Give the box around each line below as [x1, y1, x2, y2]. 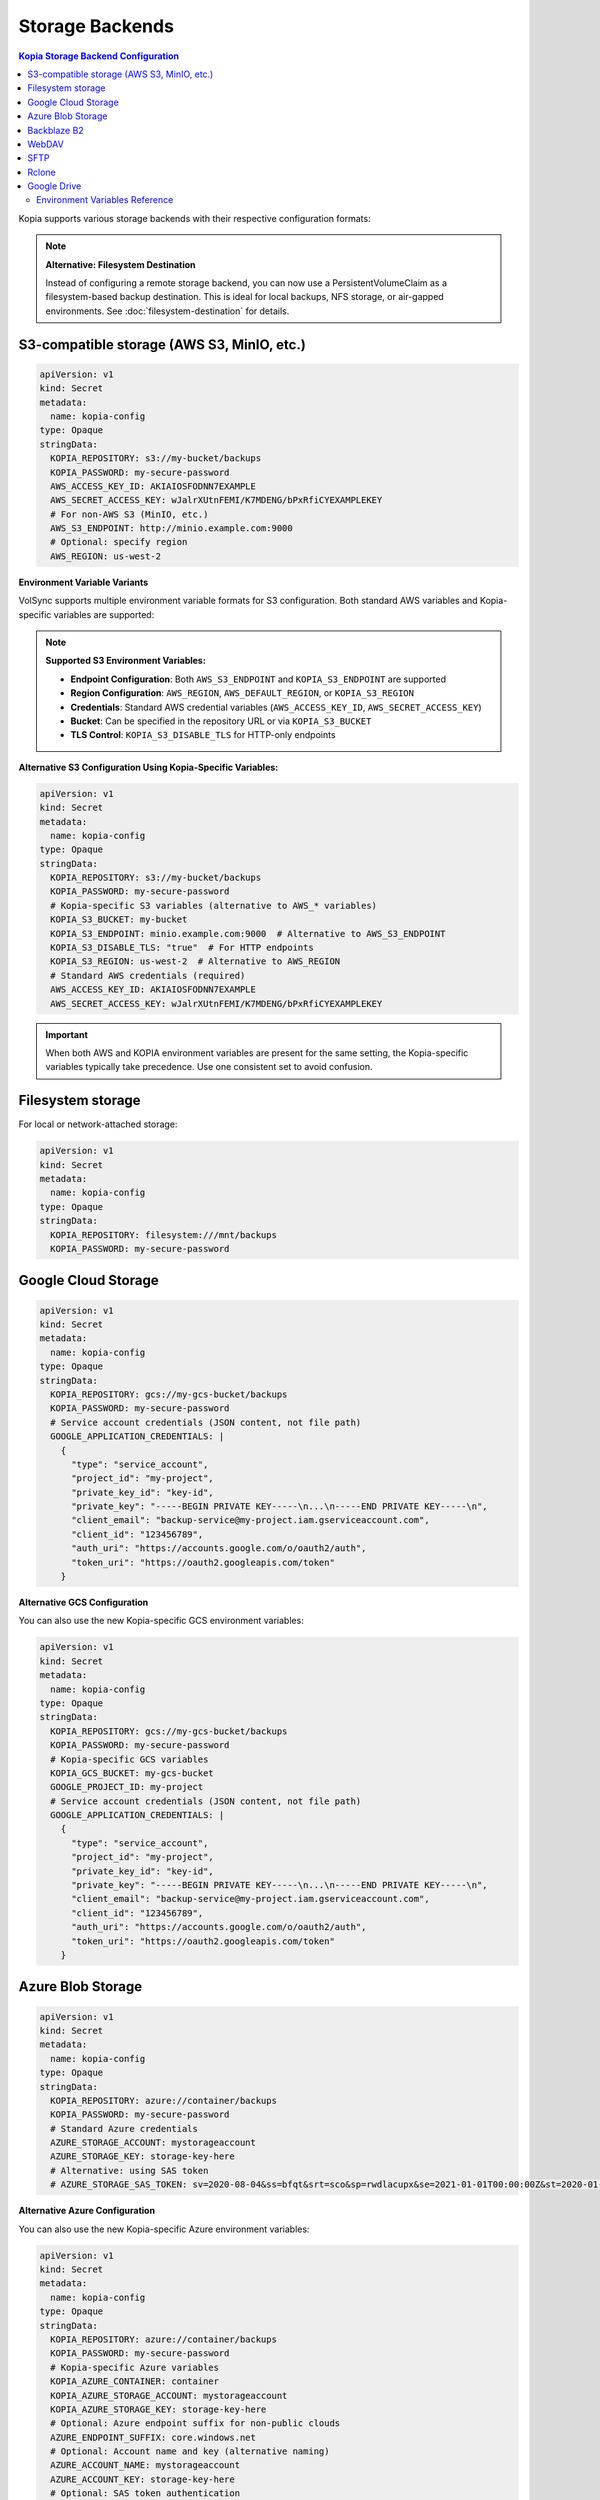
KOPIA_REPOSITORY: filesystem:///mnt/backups [50, 1229, 277, 1240]
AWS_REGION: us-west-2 [50, 550, 162, 562]
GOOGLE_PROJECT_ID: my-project [50, 1781, 204, 1793]
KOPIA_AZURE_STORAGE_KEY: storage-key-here [50, 2403, 267, 2415]
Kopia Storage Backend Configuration [18, 50, 180, 62]
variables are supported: [53, 608, 155, 620]
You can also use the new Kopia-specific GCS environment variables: [18, 1615, 304, 1627]
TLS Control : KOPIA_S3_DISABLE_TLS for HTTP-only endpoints [70, 729, 336, 741]
